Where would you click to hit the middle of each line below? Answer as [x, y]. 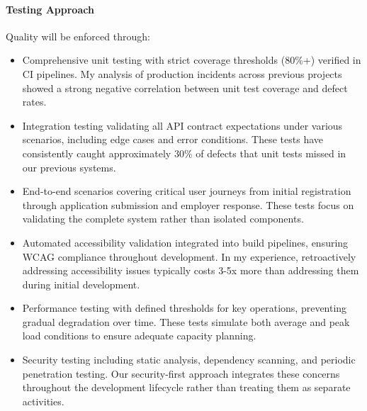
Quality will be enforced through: [78, 36]
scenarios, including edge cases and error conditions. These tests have [173, 139]
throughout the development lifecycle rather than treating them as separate [186, 387]
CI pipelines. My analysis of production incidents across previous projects [182, 73]
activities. [43, 401]
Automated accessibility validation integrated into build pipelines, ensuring [185, 242]
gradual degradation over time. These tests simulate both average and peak [186, 321]
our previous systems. [69, 167]
